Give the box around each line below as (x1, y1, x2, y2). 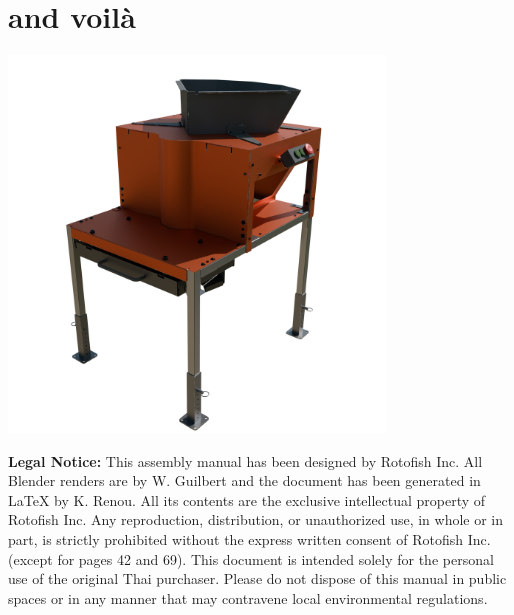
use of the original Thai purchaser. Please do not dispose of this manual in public (8, 568, 507, 589)
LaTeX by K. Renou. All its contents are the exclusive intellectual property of (8, 489, 486, 510)
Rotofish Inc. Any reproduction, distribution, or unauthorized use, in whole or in (8, 509, 504, 530)
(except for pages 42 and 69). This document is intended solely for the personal (8, 548, 494, 569)
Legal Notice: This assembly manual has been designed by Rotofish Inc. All (8, 450, 483, 471)
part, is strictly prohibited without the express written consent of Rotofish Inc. (8, 529, 491, 550)
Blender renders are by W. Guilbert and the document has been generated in (8, 470, 481, 491)
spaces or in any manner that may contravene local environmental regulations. (8, 587, 488, 608)
